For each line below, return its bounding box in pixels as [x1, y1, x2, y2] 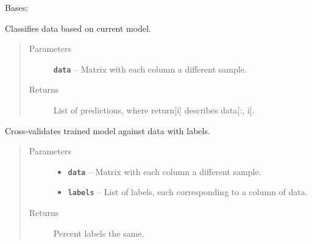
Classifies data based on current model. [5, 21, 151, 34]
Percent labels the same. [53, 226, 144, 239]
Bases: [5, 1, 29, 13]
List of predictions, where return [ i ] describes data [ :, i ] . [53, 104, 255, 117]
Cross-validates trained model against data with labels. [5, 124, 210, 137]
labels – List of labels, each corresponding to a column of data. [68, 185, 308, 198]
